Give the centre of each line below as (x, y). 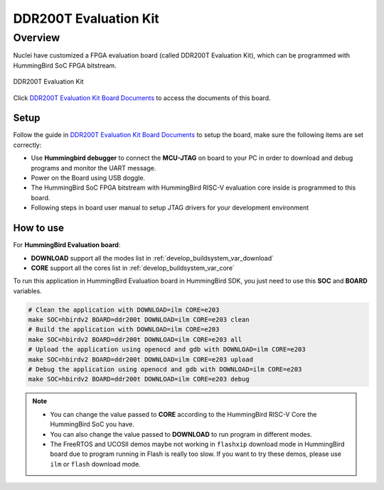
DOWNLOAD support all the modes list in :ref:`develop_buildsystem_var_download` (152, 258)
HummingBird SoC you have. (92, 424)
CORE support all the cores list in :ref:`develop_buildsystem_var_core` (133, 268)
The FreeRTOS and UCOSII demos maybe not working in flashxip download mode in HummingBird (197, 444)
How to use (38, 228)
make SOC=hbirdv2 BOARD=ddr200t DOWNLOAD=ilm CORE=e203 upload (141, 359)
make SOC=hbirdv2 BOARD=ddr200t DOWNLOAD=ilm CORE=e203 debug (139, 379)
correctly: (27, 145)
